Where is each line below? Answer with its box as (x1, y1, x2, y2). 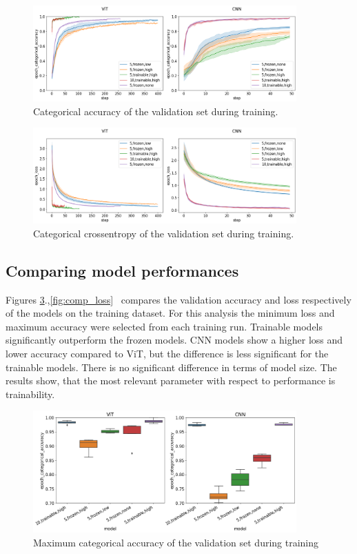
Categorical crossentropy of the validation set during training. (33, 226, 294, 240)
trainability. (6, 386, 55, 401)
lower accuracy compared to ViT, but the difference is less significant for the (6, 346, 329, 360)
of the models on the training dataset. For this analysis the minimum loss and (6, 306, 335, 320)
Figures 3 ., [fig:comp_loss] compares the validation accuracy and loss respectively (6, 292, 351, 306)
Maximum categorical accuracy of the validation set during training (33, 535, 319, 549)
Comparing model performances (6, 259, 239, 281)
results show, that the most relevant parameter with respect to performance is (6, 373, 336, 388)
